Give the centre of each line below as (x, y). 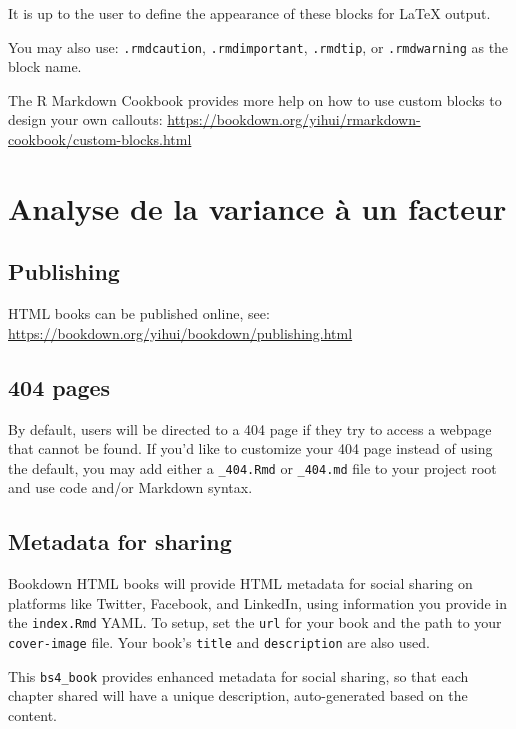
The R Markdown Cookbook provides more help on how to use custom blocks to (255, 99)
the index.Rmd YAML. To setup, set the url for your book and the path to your (255, 622)
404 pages (59, 386)
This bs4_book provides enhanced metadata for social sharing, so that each (238, 675)
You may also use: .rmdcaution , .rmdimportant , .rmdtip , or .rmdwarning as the (258, 46)
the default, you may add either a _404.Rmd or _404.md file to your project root (252, 467)
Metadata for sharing (120, 541)
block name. (45, 66)
